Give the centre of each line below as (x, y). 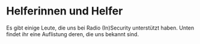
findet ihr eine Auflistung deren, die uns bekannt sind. (73, 34)
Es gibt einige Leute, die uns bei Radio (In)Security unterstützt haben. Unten (100, 28)
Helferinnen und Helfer (65, 11)
